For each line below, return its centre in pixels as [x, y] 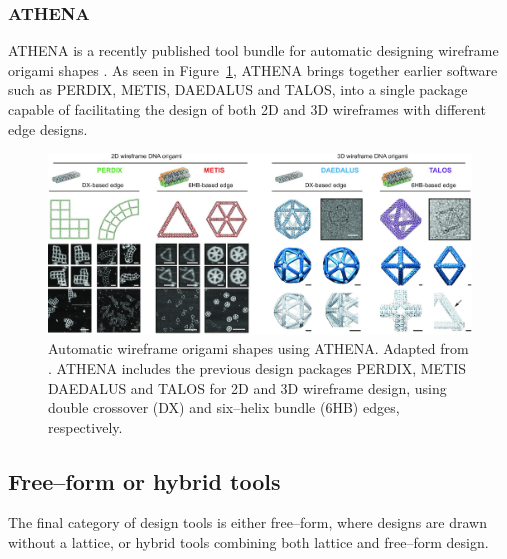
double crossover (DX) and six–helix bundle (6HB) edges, [224, 407]
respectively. [85, 426]
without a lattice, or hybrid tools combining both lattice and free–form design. [248, 542]
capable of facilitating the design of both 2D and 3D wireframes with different [247, 109]
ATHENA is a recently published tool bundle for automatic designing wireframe [253, 50]
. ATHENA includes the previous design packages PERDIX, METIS [257, 367]
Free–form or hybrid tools [144, 480]
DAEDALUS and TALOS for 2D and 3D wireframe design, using [247, 387]
